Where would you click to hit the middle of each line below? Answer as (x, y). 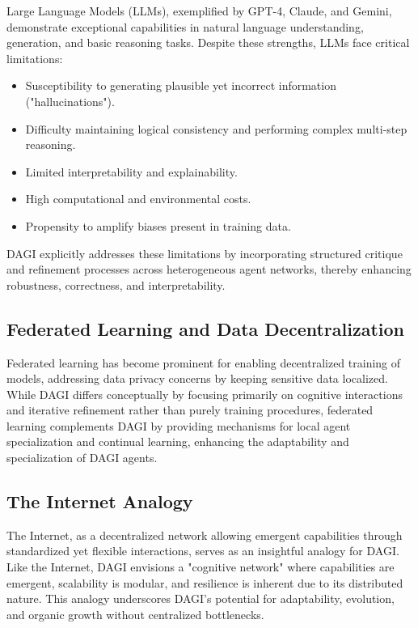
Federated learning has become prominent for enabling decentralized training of (204, 362)
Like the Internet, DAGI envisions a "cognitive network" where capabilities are (201, 567)
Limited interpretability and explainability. (131, 171)
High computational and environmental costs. (138, 199)
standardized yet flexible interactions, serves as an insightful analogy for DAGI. (203, 551)
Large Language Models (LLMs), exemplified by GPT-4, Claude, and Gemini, (199, 11)
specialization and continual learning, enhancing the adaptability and (178, 441)
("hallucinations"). (70, 101)
